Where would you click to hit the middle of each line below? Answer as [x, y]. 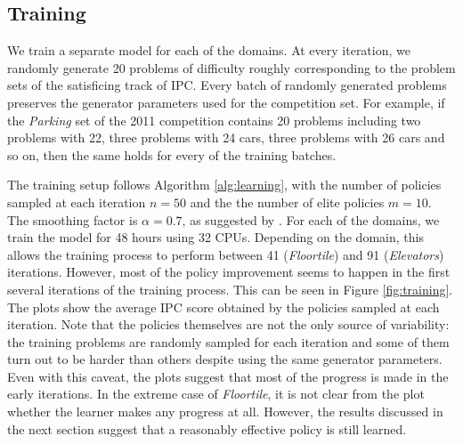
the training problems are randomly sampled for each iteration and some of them [228, 341]
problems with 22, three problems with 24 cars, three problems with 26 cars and [226, 137]
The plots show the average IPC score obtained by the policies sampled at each [223, 307]
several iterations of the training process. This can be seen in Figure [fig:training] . [230, 289]
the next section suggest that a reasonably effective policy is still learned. [207, 428]
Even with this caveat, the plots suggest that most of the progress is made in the [228, 376]
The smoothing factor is [73, 219]
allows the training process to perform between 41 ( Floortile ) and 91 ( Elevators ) [226, 254]
